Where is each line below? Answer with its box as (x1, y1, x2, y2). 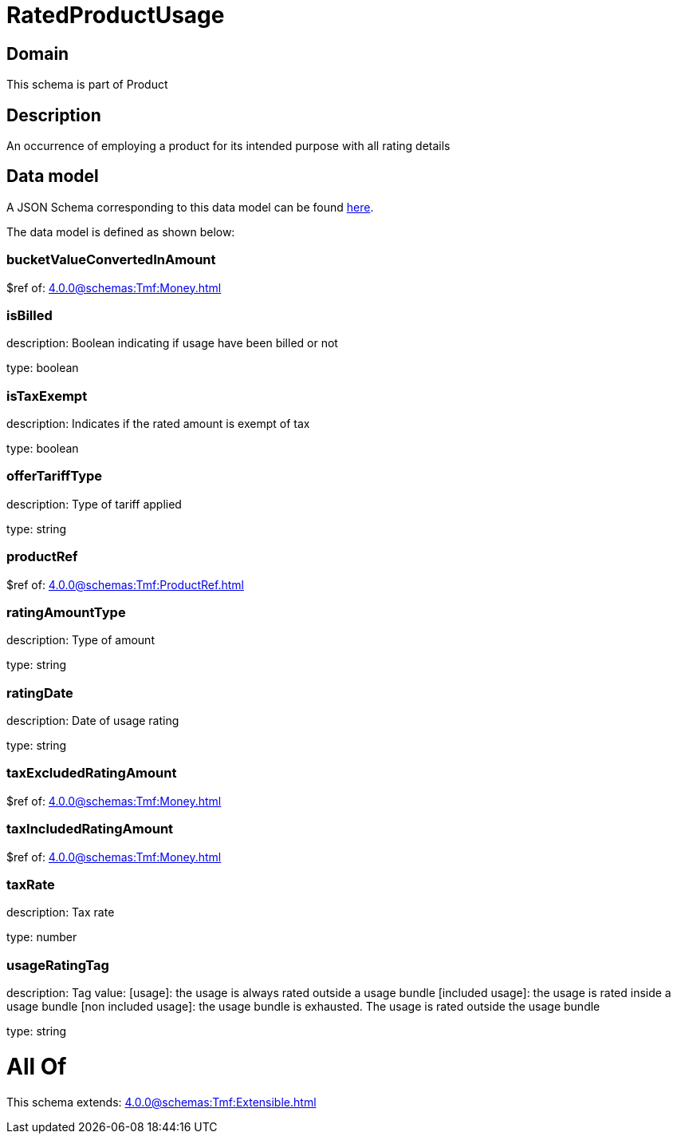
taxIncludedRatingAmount (6, 821, 174, 837)
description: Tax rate (6, 905, 115, 920)
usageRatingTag (6, 956, 109, 973)
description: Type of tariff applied (6, 497, 182, 511)
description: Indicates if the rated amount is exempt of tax (6, 417, 310, 431)
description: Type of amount (6, 633, 155, 647)
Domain (6, 43, 69, 64)
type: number (6, 930, 77, 944)
